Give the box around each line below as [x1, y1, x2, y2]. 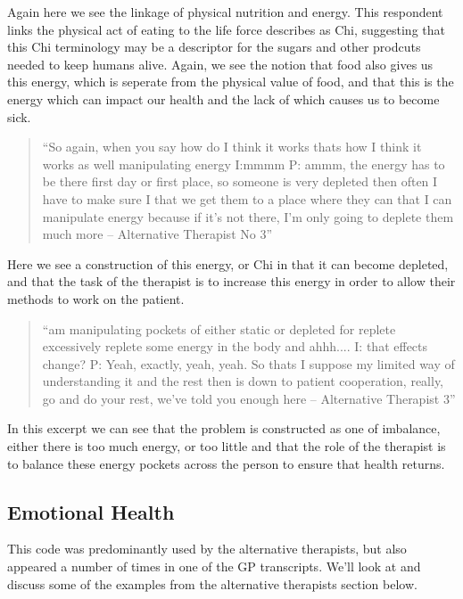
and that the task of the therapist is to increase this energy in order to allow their [7, 272, 456, 291]
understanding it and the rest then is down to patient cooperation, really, [42, 372, 444, 390]
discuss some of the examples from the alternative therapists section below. [7, 574, 418, 593]
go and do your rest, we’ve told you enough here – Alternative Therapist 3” [42, 389, 456, 407]
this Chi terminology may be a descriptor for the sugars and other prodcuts [7, 37, 421, 56]
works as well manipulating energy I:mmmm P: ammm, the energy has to [42, 154, 445, 173]
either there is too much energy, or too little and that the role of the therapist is [7, 437, 446, 455]
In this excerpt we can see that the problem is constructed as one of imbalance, [7, 419, 441, 438]
